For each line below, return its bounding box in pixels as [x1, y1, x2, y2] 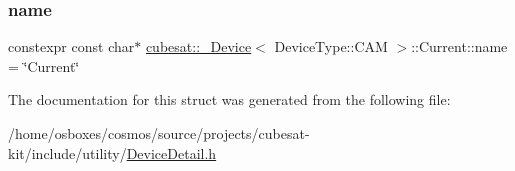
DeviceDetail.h [126, 142, 217, 163]
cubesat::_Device [145, 36, 252, 57]
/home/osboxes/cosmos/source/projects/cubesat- [8, 123, 310, 143]
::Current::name [411, 36, 508, 57]
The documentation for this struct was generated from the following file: [8, 89, 451, 110]
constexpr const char [8, 36, 135, 57]
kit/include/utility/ [8, 142, 127, 163]
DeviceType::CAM [274, 36, 388, 57]
